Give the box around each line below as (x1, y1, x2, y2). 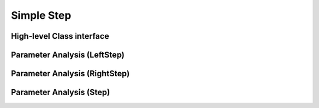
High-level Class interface (11, 31, 109, 41)
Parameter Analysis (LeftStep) (11, 50, 125, 60)
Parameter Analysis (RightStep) (11, 69, 130, 79)
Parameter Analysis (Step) (11, 87, 110, 97)
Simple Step (11, 9, 71, 22)
